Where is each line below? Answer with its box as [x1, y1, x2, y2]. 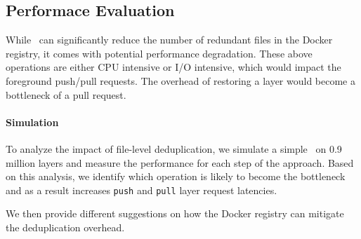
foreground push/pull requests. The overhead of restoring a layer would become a [6, 73, 355, 88]
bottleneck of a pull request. [6, 87, 126, 102]
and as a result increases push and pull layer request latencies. [6, 182, 277, 197]
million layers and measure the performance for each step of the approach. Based [6, 155, 354, 170]
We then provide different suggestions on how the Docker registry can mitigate [6, 206, 344, 221]
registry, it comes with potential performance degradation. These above [6, 46, 313, 60]
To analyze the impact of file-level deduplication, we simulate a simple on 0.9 [6, 141, 342, 156]
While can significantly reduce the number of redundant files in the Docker [6, 32, 333, 47]
